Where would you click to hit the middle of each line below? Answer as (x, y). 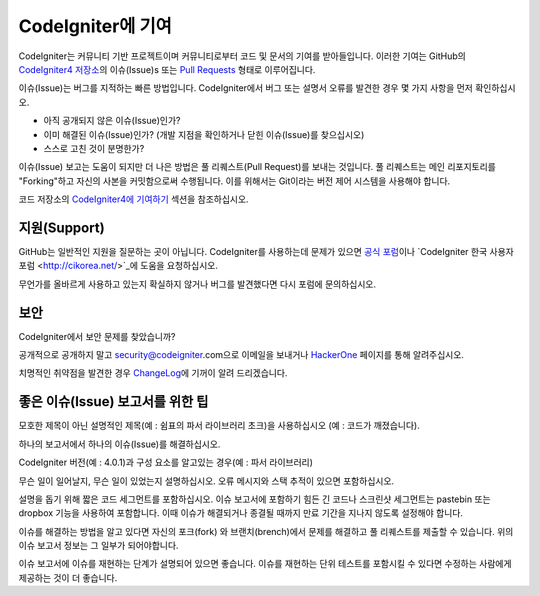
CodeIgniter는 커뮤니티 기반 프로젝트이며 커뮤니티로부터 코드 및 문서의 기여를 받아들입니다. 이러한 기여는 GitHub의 (242, 56)
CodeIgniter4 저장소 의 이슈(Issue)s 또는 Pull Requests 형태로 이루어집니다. (167, 69)
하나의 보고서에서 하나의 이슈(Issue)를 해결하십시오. (119, 444)
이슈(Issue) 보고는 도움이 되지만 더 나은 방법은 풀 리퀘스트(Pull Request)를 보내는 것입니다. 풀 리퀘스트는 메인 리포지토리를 (257, 167)
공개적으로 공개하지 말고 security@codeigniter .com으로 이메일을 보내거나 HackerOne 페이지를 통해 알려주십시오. (241, 355)
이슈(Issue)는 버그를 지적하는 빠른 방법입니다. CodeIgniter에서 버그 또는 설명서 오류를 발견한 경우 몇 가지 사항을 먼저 (246, 88)
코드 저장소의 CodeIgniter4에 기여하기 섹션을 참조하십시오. (133, 199)
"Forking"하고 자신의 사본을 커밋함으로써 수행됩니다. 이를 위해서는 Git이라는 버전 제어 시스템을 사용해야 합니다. (234, 181)
